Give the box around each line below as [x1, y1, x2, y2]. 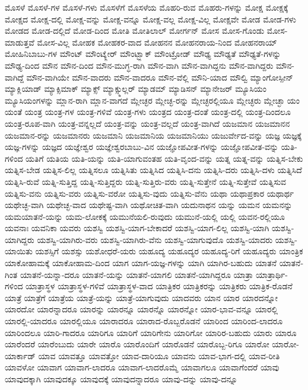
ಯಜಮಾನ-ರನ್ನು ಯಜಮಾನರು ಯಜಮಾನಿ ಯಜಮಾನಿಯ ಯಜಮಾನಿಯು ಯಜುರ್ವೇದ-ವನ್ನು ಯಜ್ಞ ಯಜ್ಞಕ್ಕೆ [5, 129, 302, 141]
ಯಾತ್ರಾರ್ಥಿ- [256, 268, 288, 280]
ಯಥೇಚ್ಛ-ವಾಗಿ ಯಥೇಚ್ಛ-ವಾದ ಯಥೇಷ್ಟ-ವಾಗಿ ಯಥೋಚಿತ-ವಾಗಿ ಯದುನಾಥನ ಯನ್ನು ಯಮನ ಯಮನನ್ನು [5, 199, 293, 211]
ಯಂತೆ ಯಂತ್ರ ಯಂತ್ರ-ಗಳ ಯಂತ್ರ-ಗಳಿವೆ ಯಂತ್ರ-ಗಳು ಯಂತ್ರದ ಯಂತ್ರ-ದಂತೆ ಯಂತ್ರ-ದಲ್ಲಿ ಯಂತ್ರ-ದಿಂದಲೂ [5, 106, 291, 118]
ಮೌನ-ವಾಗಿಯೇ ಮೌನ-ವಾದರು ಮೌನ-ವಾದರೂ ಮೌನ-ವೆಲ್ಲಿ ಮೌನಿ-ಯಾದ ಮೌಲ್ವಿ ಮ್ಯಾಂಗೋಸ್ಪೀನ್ [26, 71, 294, 83]
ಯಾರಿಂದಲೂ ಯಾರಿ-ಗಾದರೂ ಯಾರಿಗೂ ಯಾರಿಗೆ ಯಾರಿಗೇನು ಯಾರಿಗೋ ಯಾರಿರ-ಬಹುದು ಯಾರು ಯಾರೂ [5, 326, 297, 338]
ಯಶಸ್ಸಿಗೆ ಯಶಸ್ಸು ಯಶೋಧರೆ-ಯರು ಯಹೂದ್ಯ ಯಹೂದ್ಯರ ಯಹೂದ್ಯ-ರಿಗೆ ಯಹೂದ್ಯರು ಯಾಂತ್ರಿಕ [35, 245, 303, 257]
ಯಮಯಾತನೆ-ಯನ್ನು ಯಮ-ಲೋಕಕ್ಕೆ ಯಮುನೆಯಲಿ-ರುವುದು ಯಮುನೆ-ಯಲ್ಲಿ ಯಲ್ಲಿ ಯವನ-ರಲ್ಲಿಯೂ [5, 210, 285, 222]
